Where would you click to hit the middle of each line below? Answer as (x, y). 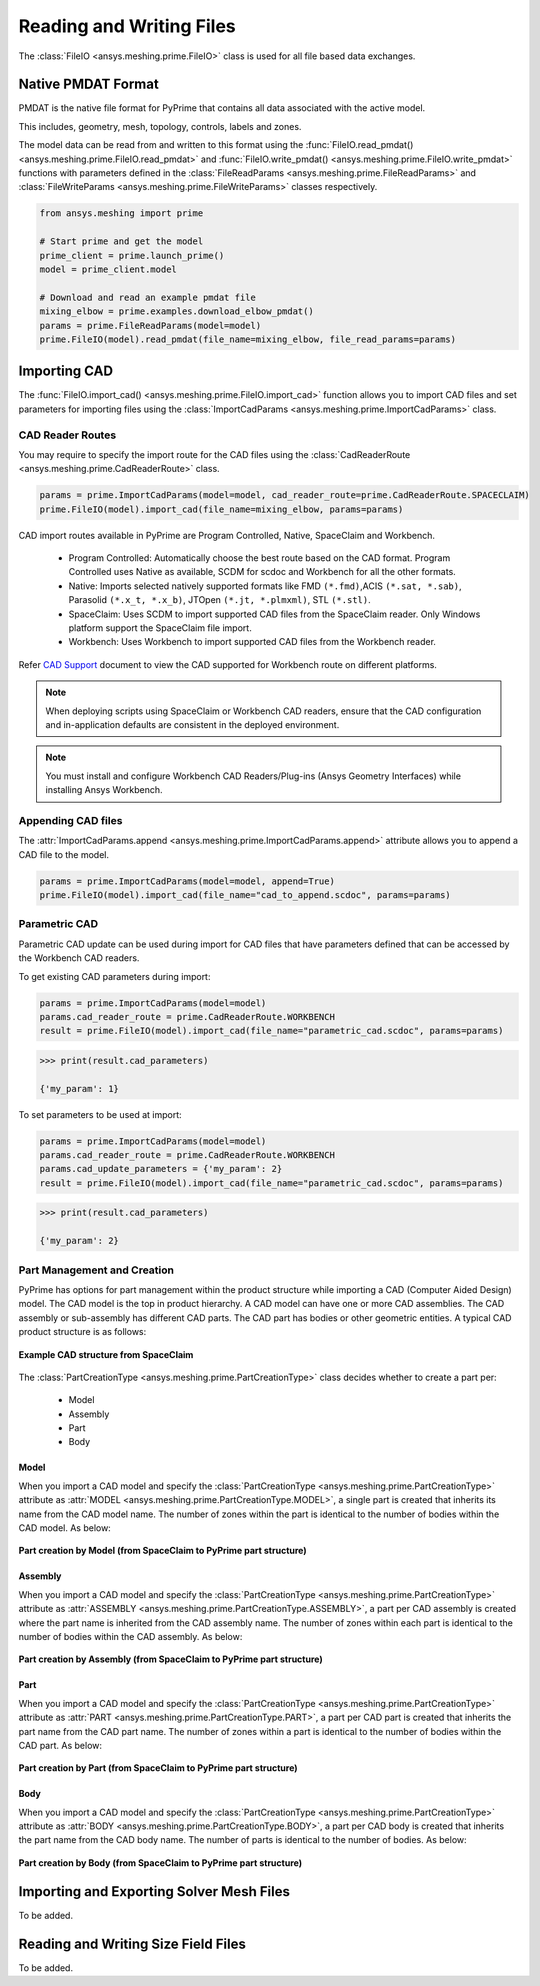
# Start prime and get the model (121, 241)
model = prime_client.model (108, 269)
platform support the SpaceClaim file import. (160, 628)
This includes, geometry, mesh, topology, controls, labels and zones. (160, 126)
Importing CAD (66, 371)
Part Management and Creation (96, 1270)
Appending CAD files (70, 820)
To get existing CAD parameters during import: (114, 976)
